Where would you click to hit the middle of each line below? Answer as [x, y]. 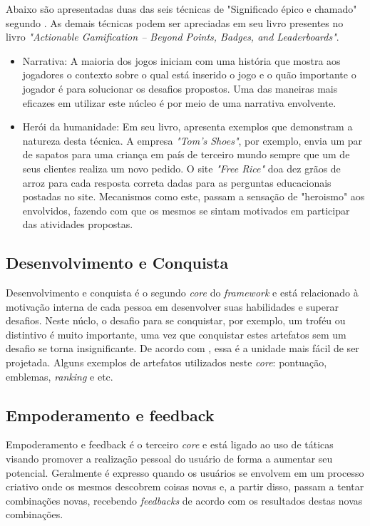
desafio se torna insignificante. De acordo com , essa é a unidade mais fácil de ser [183, 348]
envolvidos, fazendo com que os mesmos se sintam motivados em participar [186, 210]
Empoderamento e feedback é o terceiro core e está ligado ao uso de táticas [170, 444]
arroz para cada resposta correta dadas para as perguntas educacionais [177, 182]
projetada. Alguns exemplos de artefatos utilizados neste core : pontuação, [166, 362]
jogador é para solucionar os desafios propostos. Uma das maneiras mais [180, 88]
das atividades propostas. [78, 224]
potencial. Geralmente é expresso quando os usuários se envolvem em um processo [185, 472]
